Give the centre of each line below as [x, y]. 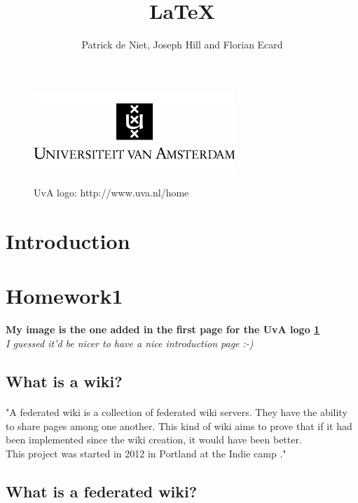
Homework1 [64, 296]
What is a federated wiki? [102, 491]
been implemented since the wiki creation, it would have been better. [154, 440]
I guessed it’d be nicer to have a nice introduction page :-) [130, 343]
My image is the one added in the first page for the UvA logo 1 [163, 329]
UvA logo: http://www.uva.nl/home [111, 193]
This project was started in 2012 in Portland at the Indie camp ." [146, 453]
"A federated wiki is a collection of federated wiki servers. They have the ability [177, 411]
